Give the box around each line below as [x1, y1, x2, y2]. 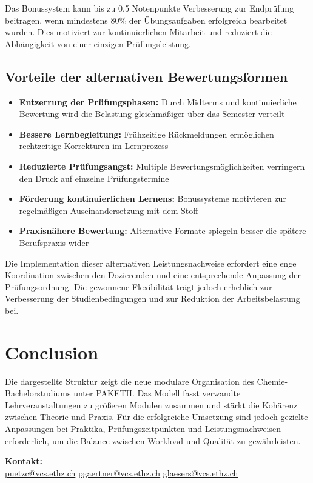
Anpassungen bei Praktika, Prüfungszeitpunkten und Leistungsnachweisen [5, 422, 281, 435]
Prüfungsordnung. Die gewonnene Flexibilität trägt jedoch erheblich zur [5, 280, 272, 293]
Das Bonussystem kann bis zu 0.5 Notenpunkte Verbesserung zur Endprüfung [5, 2, 294, 14]
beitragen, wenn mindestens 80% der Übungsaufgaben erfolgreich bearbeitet [5, 13, 288, 26]
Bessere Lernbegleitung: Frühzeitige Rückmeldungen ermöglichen [19, 127, 274, 140]
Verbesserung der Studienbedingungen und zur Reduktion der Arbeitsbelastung [5, 292, 300, 305]
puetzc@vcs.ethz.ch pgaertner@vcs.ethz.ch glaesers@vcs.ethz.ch [5, 466, 238, 479]
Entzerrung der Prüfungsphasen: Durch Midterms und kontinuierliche [19, 95, 297, 108]
